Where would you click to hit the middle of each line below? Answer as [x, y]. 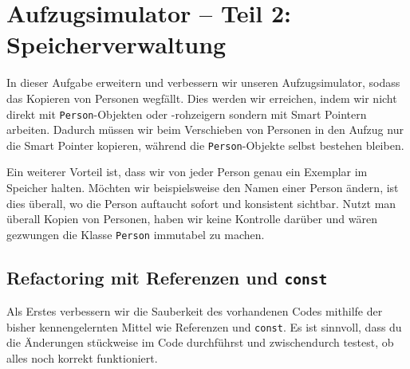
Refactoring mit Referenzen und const [167, 277]
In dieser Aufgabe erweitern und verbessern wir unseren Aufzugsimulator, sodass [203, 82]
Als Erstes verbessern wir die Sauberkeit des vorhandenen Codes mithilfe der [195, 311]
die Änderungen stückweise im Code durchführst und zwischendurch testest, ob [200, 342]
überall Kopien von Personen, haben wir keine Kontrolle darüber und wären [192, 219]
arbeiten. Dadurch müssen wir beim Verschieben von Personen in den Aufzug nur [205, 130]
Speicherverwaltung [116, 44]
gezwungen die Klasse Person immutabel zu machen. [136, 234]
